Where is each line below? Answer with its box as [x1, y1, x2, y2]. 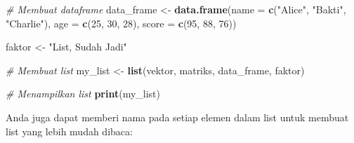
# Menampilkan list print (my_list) [6, 86, 160, 101]
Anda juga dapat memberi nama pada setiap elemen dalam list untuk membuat [6, 109, 349, 124]
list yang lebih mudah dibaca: [6, 123, 133, 138]
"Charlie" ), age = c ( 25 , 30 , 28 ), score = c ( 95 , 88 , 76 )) [6, 15, 237, 30]
